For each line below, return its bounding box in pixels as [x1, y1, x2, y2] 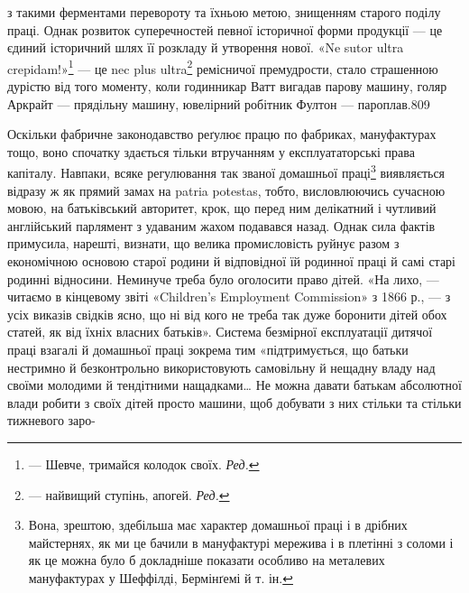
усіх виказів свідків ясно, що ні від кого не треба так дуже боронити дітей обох [7, 304, 447, 323]
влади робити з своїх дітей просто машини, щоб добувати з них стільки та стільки [7, 393, 462, 412]
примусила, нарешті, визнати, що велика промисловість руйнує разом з [7, 234, 400, 253]
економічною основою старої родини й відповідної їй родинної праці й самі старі [7, 252, 455, 271]
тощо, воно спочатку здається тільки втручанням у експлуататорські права [7, 142, 415, 161]
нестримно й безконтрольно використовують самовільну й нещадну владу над [7, 357, 436, 376]
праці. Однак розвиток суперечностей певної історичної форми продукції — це [7, 20, 443, 39]
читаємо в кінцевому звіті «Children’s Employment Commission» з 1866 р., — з [7, 287, 451, 306]
